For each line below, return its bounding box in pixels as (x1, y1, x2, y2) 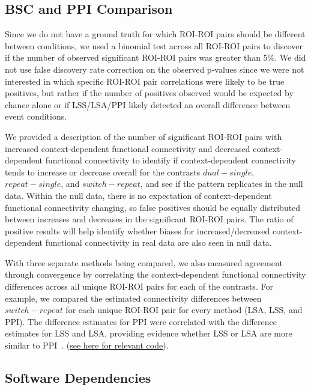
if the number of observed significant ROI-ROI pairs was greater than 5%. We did (5, 51, 306, 64)
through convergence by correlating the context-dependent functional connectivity (5, 268, 306, 281)
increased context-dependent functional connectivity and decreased (5, 142, 250, 154)
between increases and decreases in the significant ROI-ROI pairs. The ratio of (5, 213, 294, 225)
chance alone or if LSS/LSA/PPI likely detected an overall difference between (5, 98, 291, 111)
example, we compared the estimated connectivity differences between (5, 291, 262, 304)
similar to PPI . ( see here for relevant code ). (5, 339, 169, 352)
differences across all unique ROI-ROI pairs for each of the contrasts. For (5, 280, 273, 293)
